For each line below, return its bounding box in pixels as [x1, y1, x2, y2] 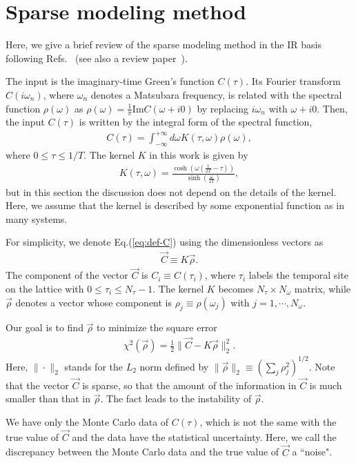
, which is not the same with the [199, 415, 337, 429]
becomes [218, 281, 254, 295]
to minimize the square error [97, 320, 217, 335]
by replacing [197, 101, 249, 115]
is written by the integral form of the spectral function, [79, 115, 313, 129]
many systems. [6, 211, 68, 226]
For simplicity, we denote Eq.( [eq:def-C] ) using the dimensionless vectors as [6, 235, 324, 249]
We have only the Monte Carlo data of [6, 415, 169, 429]
